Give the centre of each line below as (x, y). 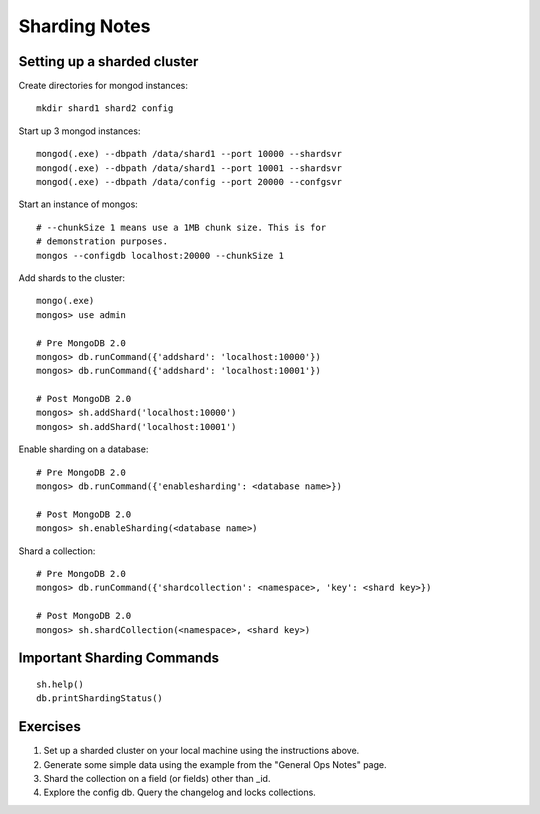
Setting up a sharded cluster (108, 61)
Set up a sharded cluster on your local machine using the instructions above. (201, 751)
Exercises (50, 726)
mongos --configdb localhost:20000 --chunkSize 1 (160, 255)
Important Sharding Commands (119, 658)
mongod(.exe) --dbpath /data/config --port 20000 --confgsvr (189, 182)
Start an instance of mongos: (78, 204)
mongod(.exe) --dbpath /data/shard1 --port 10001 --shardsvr (189, 168)
